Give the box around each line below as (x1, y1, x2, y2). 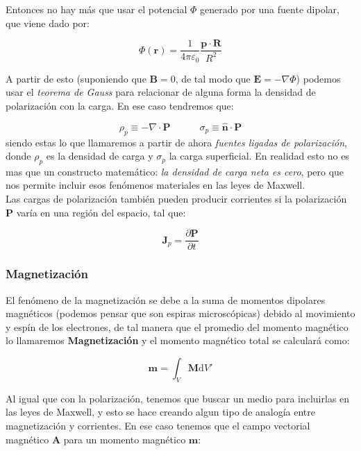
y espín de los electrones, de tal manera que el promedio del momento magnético (6, 319, 349, 334)
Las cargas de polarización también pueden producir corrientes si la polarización (6, 192, 347, 206)
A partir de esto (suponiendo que (6, 71, 146, 85)
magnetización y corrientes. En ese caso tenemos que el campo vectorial (6, 418, 310, 432)
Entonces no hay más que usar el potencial (6, 2, 187, 16)
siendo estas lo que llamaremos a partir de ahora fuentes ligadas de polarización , (6, 135, 347, 149)
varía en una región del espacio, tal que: (16, 205, 186, 219)
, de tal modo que (175, 71, 251, 85)
